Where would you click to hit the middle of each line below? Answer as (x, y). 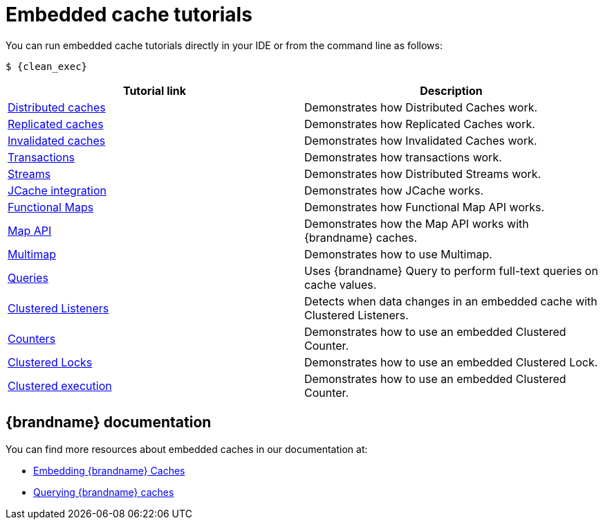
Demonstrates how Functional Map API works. (425, 207)
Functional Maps (51, 207)
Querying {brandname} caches (104, 492)
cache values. (341, 284)
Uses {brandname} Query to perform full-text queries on (451, 270)
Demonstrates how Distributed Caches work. (421, 107)
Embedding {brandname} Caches (109, 470)
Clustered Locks (50, 362)
